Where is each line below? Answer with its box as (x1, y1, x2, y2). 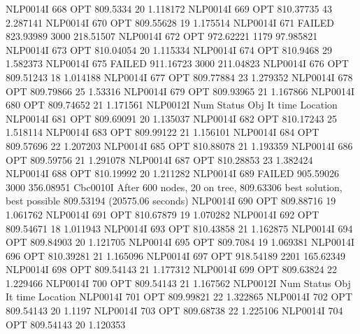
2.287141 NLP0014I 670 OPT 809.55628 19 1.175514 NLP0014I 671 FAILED (6, 15, 334, 29)
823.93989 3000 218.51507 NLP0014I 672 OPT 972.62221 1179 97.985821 (6, 29, 318, 43)
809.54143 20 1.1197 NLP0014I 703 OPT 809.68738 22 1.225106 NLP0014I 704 (6, 303, 343, 318)
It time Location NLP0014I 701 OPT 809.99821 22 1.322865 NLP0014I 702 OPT (6, 289, 353, 304)
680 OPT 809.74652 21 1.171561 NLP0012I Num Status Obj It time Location (6, 97, 338, 112)
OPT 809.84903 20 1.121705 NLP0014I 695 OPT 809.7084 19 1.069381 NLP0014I (6, 235, 354, 249)
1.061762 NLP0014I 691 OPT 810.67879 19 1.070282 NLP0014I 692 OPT (6, 207, 319, 221)
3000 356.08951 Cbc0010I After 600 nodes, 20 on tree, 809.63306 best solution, (6, 179, 343, 194)
